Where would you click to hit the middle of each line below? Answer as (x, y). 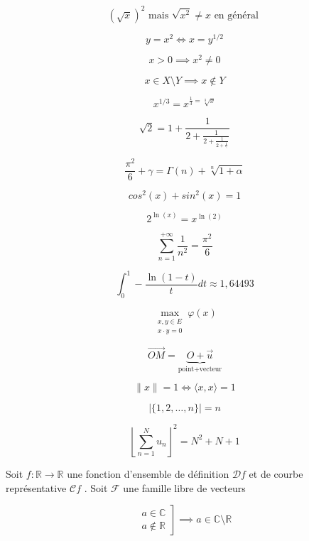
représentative (36, 487)
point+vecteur (200, 369)
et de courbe (276, 473)
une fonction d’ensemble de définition (148, 473)
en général (236, 15)
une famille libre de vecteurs (184, 487)
